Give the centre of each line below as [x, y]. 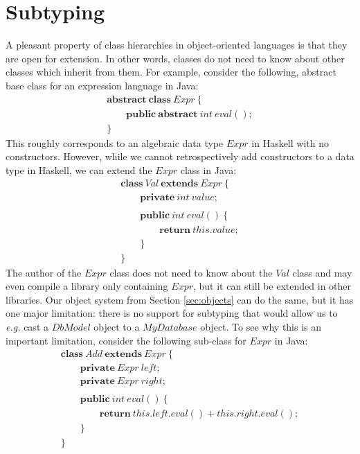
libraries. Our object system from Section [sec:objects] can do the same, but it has [180, 299]
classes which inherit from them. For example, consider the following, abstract [171, 72]
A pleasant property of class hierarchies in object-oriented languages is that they [177, 45]
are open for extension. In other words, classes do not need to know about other [175, 58]
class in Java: [208, 169]
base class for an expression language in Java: [102, 85]
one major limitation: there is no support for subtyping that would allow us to [172, 313]
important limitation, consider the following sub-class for [126, 340]
